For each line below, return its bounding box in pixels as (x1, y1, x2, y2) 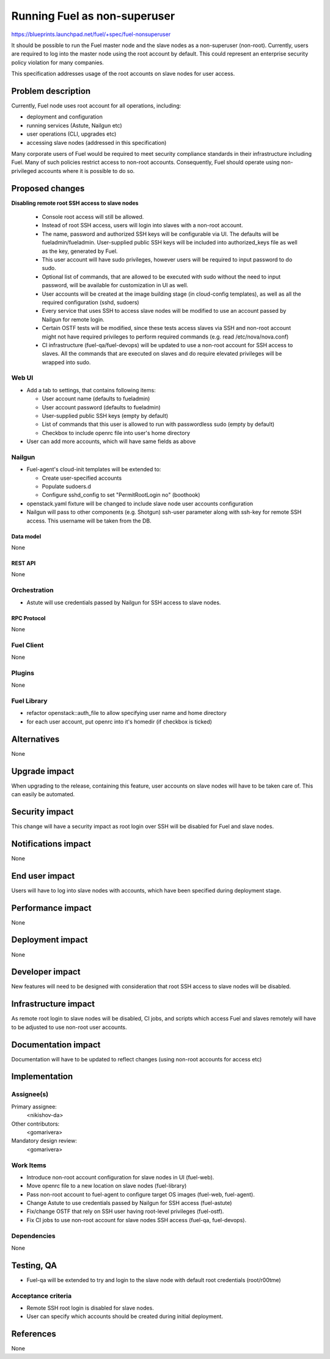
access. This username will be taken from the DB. (26, 517, 152, 524)
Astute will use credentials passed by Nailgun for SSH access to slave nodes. (26, 599, 221, 606)
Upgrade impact (11, 766, 75, 776)
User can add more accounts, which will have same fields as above (26, 438, 196, 445)
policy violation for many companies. (11, 59, 104, 66)
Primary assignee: (11, 1103, 57, 1110)
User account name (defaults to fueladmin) (42, 395, 150, 403)
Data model (11, 532, 42, 540)
